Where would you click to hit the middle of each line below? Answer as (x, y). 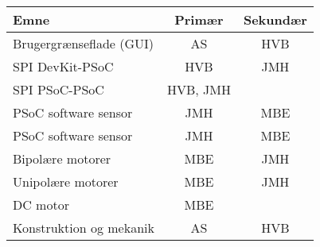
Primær (199, 19)
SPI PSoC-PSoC (59, 89)
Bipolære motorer (62, 158)
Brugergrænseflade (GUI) (84, 43)
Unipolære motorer (66, 181)
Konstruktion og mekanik (84, 228)
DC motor (41, 205)
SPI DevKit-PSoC (63, 66)
